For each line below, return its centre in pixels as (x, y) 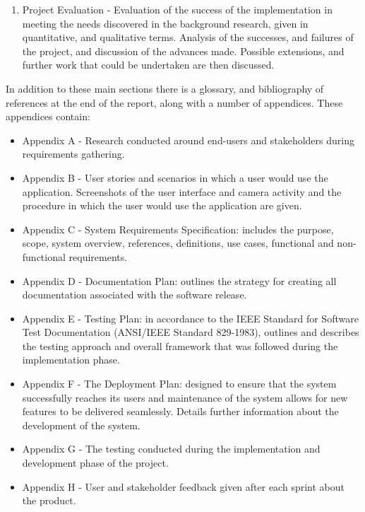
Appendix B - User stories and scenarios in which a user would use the (175, 177)
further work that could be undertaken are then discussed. (148, 65)
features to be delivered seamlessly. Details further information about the (180, 411)
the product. (49, 500)
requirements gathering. (73, 154)
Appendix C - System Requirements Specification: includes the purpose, (178, 229)
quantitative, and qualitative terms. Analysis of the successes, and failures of (188, 37)
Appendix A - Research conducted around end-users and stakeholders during (188, 140)
